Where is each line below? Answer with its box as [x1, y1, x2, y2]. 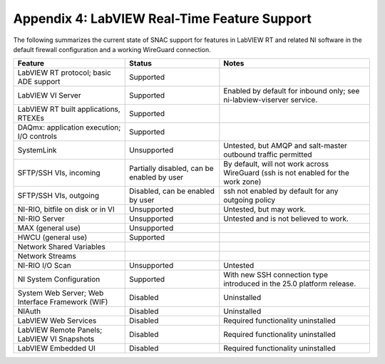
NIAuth [17, 306, 41, 316]
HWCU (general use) [17, 232, 88, 242]
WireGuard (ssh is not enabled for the [223, 168, 349, 178]
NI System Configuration [17, 274, 101, 284]
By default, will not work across [223, 159, 329, 169]
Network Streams [17, 251, 76, 261]
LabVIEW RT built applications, [17, 104, 120, 114]
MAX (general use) [17, 223, 81, 233]
